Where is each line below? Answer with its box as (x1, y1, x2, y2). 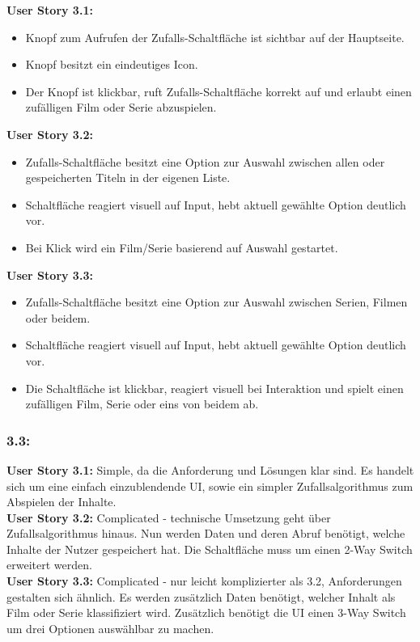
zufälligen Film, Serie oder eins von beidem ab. (25, 395, 259, 412)
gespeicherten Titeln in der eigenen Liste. (25, 169, 231, 186)
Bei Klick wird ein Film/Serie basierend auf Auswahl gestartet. (25, 239, 338, 256)
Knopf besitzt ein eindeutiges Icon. (25, 56, 198, 73)
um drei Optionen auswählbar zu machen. (6, 619, 214, 636)
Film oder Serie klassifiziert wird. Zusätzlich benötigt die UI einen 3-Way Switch (6, 604, 406, 621)
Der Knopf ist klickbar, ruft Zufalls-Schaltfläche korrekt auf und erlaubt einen (25, 82, 412, 99)
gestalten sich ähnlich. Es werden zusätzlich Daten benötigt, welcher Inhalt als (6, 588, 396, 605)
